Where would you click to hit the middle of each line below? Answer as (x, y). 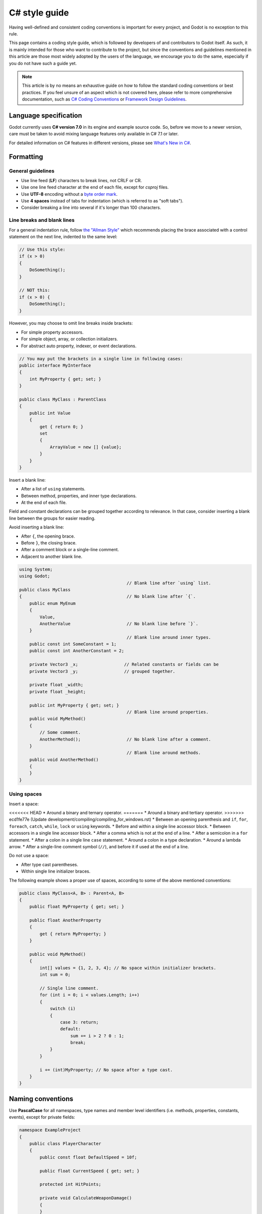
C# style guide (39, 13)
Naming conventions (41, 1099)
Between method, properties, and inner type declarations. (79, 496)
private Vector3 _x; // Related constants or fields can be (124, 665)
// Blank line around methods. (164, 753)
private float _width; (56, 685)
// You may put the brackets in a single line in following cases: (101, 359)
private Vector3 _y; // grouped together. (102, 671)
